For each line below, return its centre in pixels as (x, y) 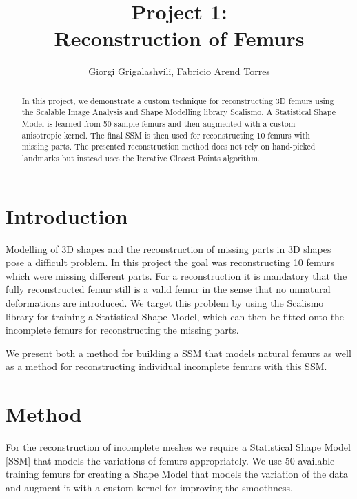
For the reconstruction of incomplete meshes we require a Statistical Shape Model (178, 447)
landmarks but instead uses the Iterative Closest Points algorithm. (141, 157)
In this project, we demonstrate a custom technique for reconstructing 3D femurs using (178, 100)
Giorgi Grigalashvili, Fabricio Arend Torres (179, 71)
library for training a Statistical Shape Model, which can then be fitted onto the (175, 316)
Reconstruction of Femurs (179, 38)
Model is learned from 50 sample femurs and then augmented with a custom (159, 124)
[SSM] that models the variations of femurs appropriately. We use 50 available (170, 460)
